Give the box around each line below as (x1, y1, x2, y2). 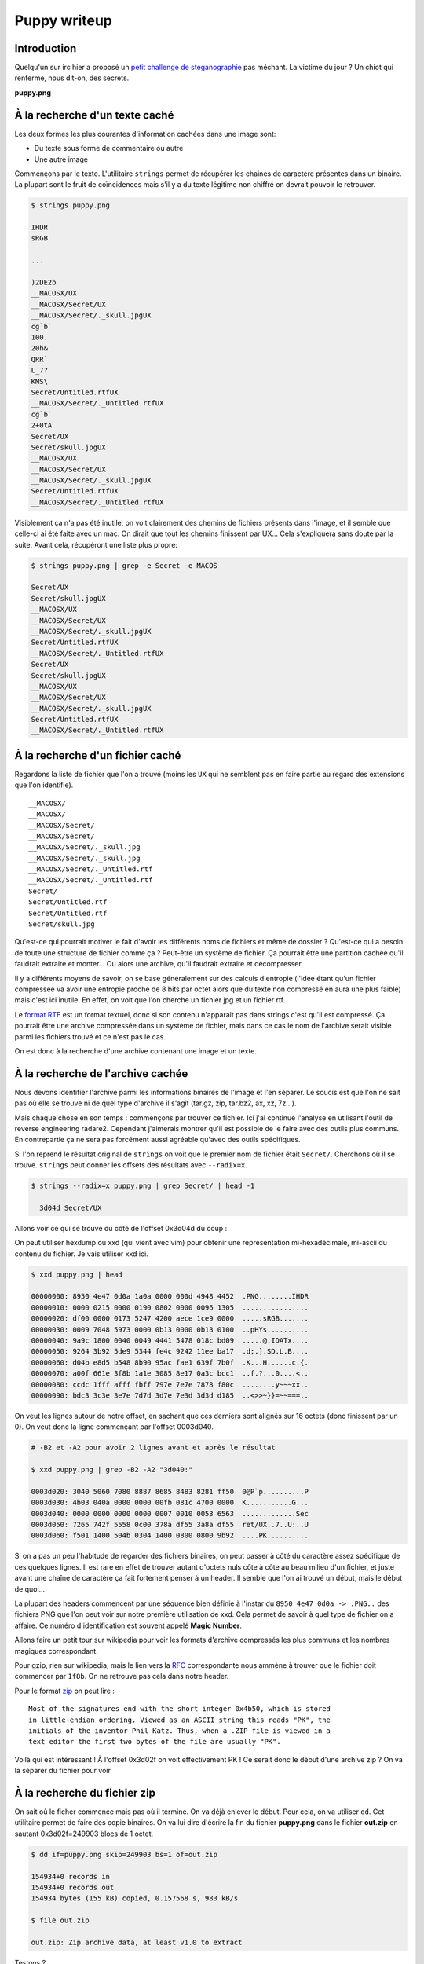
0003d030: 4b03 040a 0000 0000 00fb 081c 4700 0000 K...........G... (31, 1498, 309, 1508)
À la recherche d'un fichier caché (14, 749, 181, 762)
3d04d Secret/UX (39, 1203, 102, 1212)
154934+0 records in (31, 1872, 110, 1881)
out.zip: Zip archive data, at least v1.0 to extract (31, 1937, 243, 1947)
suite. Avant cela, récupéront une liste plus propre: (14, 540, 178, 549)
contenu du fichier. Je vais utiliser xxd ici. (14, 1249, 148, 1259)
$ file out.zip (31, 1916, 90, 1925)
